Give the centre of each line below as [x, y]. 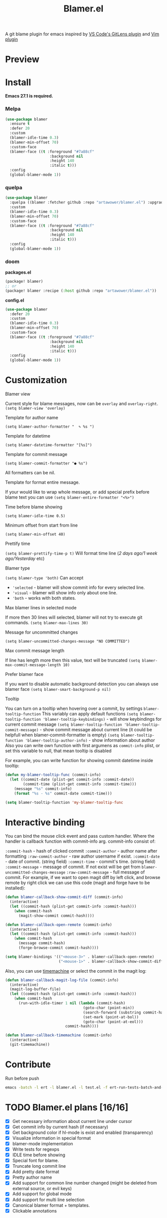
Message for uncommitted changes [42, 632]
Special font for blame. [36, 1161]
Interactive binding [45, 822]
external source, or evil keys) [42, 1189]
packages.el [18, 272]
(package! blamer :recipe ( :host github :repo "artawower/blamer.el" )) [81, 291]
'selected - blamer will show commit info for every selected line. [79, 587]
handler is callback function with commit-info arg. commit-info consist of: [80, 841]
